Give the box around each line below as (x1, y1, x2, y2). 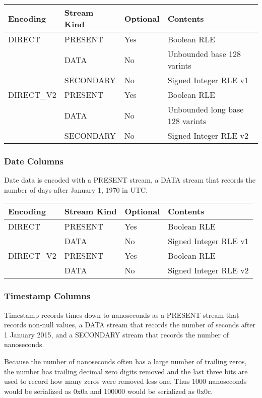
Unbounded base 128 (167, 48, 241, 60)
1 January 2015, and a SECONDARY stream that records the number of (4, 329, 229, 339)
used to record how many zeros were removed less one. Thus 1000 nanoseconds (4, 376, 247, 386)
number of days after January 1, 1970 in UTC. (4, 184, 148, 195)
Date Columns (4, 154, 63, 167)
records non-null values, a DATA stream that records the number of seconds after (4, 319, 256, 330)
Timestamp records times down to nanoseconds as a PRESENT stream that (4, 309, 239, 320)
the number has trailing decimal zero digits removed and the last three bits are (4, 366, 248, 376)
